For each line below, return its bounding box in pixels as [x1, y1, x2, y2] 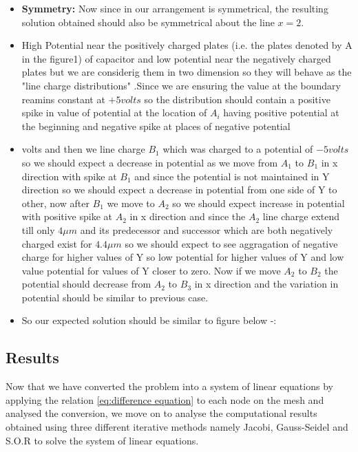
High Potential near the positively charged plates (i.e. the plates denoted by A [21, 38, 352, 52]
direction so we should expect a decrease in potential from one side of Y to [21, 182, 337, 197]
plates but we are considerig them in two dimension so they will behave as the [21, 65, 352, 79]
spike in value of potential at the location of [21, 105, 207, 120]
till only [21, 222, 55, 237]
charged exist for [21, 236, 92, 250]
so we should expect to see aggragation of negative [125, 236, 338, 250]
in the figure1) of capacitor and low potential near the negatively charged [21, 51, 331, 65]
